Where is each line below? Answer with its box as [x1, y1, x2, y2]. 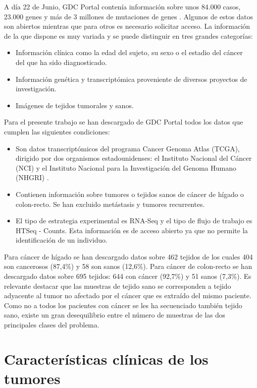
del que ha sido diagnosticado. [15, 57, 107, 67]
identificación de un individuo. [15, 235, 107, 245]
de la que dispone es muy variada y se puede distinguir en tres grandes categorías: [4, 30, 253, 41]
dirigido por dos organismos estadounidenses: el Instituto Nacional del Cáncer [15, 153, 252, 163]
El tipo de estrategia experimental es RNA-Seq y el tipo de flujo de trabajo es [15, 215, 253, 226]
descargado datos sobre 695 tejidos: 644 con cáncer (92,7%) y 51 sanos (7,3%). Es [4, 271, 252, 281]
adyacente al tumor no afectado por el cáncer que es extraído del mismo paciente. [4, 290, 252, 301]
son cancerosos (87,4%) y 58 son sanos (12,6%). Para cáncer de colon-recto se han [4, 261, 252, 271]
